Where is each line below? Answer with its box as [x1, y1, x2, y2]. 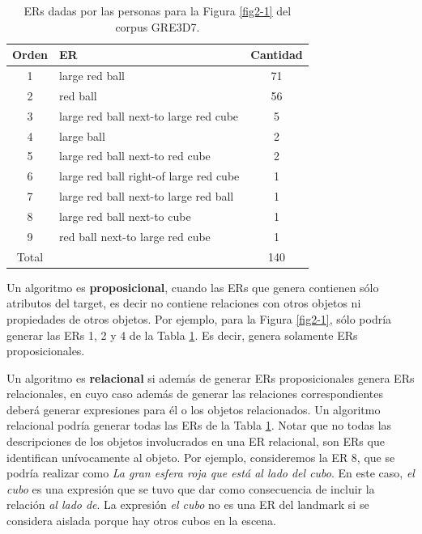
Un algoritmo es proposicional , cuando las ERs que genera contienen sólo [6, 278, 379, 295]
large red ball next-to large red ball [59, 188, 234, 205]
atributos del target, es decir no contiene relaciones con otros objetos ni [6, 295, 361, 311]
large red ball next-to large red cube [59, 107, 239, 124]
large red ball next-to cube [59, 207, 191, 224]
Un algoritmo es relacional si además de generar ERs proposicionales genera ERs [6, 369, 415, 386]
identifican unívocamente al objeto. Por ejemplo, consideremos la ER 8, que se [6, 448, 395, 465]
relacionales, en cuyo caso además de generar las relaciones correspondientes [6, 385, 384, 402]
